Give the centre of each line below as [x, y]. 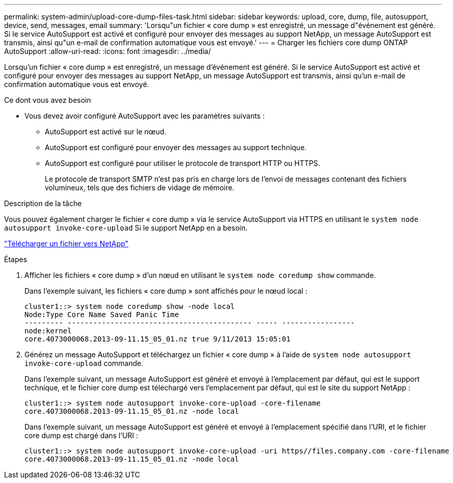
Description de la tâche [43, 203]
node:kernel [48, 331]
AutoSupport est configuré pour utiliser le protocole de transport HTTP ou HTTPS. [182, 163]
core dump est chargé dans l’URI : [81, 435]
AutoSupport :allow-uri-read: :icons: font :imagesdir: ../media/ [108, 51]
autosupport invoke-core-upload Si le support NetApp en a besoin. [126, 228]
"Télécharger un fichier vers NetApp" [66, 244]
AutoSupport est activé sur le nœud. [106, 132]
